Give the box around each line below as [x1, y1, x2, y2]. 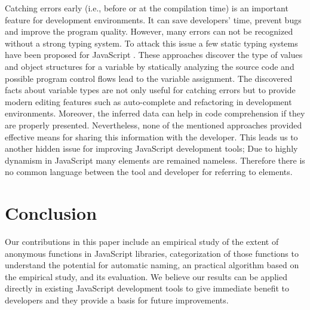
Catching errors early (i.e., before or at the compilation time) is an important [5, 2, 288, 14]
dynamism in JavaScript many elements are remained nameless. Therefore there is [5, 154, 305, 166]
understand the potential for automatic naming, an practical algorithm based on [5, 259, 299, 271]
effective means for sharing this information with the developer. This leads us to [5, 130, 298, 143]
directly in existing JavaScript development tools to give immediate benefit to [5, 282, 290, 294]
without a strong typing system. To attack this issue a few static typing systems [5, 36, 298, 49]
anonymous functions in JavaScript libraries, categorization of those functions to [5, 247, 299, 259]
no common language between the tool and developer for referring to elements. [5, 165, 293, 178]
